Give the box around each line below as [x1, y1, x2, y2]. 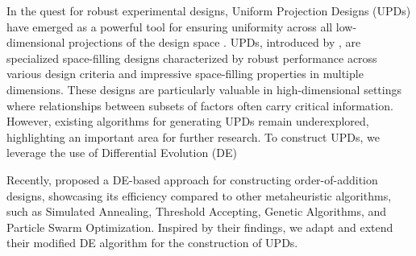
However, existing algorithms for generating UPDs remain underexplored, [6, 113, 369, 130]
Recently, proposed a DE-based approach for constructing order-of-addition [6, 171, 378, 188]
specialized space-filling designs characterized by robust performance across [6, 49, 377, 66]
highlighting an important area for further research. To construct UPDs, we [6, 128, 380, 145]
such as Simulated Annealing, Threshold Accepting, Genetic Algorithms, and [6, 203, 387, 220]
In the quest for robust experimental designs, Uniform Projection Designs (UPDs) [6, 2, 411, 19]
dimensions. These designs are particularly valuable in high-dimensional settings [6, 81, 401, 97]
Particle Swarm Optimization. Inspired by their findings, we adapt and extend [6, 218, 393, 235]
